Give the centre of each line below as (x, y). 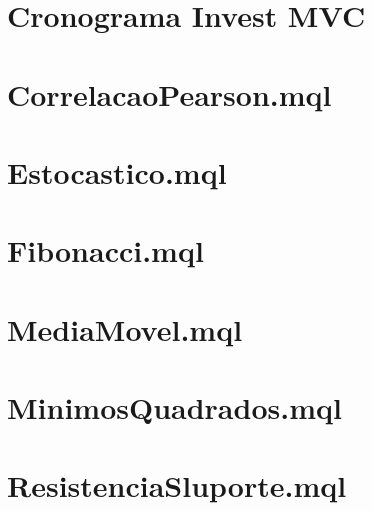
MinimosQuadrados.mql (174, 407)
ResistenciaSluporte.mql (177, 485)
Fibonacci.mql (105, 250)
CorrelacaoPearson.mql (169, 93)
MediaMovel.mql (125, 328)
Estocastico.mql (117, 171)
